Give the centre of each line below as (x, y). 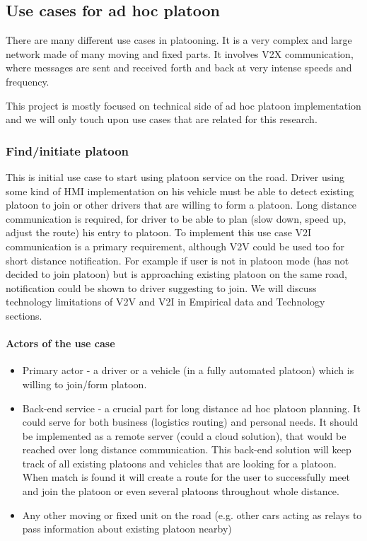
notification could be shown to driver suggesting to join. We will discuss (161, 287)
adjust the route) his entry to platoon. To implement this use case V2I (159, 232)
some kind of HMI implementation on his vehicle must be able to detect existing (180, 191)
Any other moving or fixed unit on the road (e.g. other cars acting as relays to (192, 514)
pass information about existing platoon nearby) (127, 529)
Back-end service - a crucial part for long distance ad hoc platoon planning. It (191, 408)
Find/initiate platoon (68, 150)
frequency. (28, 81)
